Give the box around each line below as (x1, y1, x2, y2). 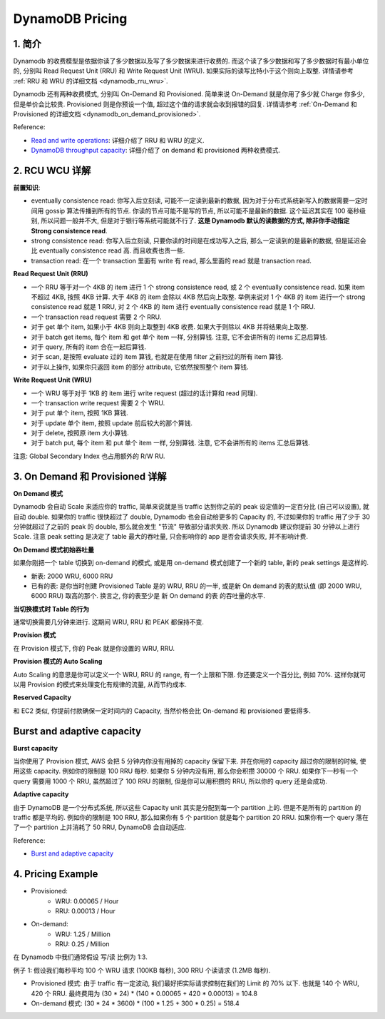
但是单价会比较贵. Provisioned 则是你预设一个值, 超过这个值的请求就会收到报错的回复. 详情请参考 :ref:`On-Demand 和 (13, 100, 357, 108)
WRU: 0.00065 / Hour (55, 896, 119, 906)
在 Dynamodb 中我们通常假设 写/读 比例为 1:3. (13, 953, 148, 961)
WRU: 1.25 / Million (55, 930, 111, 938)
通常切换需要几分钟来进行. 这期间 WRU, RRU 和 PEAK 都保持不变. (13, 618, 205, 627)
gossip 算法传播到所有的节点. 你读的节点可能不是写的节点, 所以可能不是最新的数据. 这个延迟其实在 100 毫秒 (45, 206, 360, 215)
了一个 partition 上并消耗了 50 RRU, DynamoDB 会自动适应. (13, 823, 187, 831)
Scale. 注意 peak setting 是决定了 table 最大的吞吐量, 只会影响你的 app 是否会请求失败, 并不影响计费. (13, 532, 309, 541)
